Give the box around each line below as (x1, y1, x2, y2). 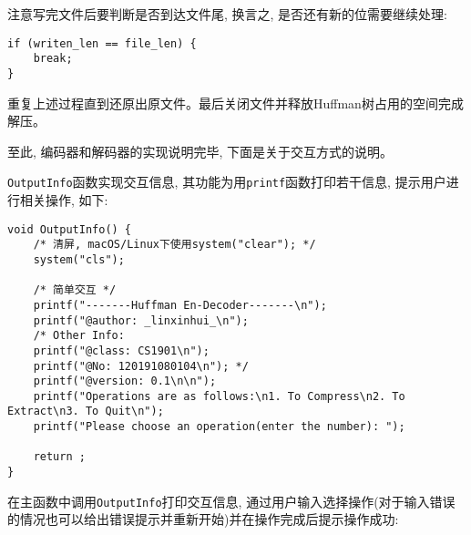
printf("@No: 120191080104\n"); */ (33, 359, 249, 373)
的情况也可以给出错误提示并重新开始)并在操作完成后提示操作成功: (7, 509, 399, 529)
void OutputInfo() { (7, 222, 132, 236)
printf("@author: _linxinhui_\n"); (33, 314, 249, 327)
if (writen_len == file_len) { (7, 36, 197, 50)
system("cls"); (33, 252, 125, 266)
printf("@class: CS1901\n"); (33, 344, 210, 357)
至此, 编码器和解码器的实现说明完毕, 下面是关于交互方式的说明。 (7, 141, 394, 160)
